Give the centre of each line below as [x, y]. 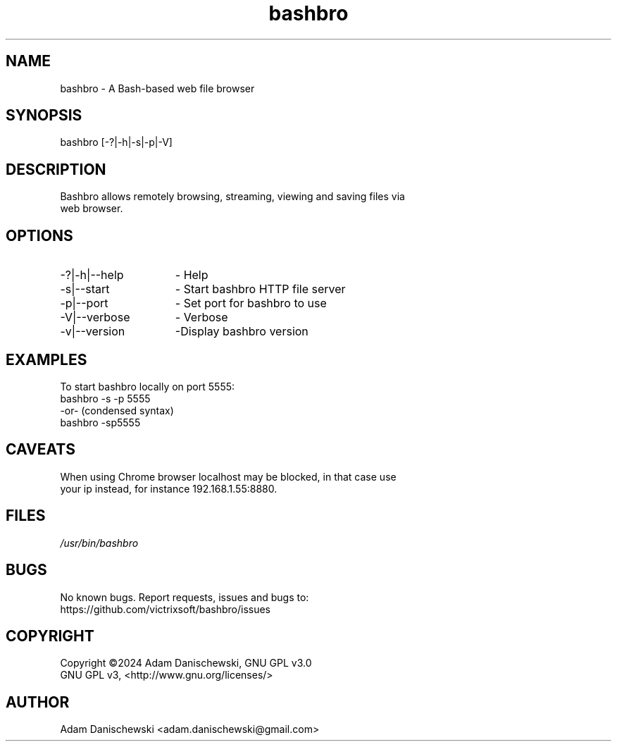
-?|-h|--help [92, 275]
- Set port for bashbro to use [251, 303]
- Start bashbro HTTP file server [260, 289]
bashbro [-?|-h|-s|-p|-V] [116, 142]
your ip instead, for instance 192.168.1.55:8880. [169, 488]
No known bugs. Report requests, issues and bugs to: [185, 597]
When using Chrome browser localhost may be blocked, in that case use [228, 476]
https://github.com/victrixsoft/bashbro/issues [166, 609]
